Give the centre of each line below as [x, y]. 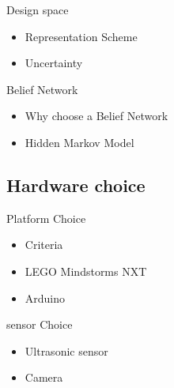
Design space [38, 9]
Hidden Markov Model [79, 142]
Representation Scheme [81, 36]
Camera [44, 377]
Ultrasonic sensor [66, 350]
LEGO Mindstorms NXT [86, 271]
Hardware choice [76, 185]
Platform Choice [46, 218]
